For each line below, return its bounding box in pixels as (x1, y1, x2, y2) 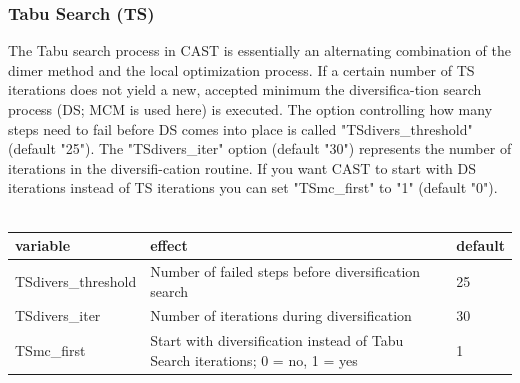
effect (150, 235, 188, 256)
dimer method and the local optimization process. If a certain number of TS (8, 59, 475, 80)
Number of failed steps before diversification (150, 260, 421, 281)
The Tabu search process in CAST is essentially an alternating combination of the (8, 40, 512, 61)
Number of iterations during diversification (150, 305, 412, 326)
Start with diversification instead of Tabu (150, 330, 404, 351)
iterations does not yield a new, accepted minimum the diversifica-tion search (8, 79, 482, 100)
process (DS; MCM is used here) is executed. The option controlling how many (8, 99, 493, 119)
